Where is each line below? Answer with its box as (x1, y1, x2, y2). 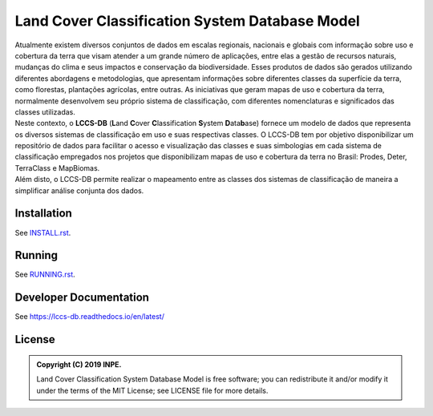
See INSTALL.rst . (14, 228, 71, 237)
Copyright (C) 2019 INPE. (36, 359, 122, 369)
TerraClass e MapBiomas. (14, 163, 100, 172)
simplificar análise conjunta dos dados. (14, 185, 144, 196)
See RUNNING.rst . (14, 269, 75, 280)
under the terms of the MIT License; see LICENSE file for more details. (36, 386, 269, 395)
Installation (14, 207, 72, 220)
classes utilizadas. (14, 107, 75, 116)
